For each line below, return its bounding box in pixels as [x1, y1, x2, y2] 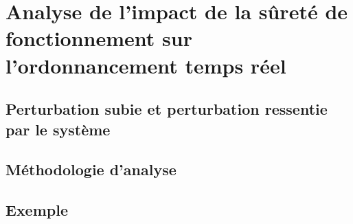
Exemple [5, 199, 68, 221]
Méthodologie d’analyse [5, 159, 176, 180]
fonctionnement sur [5, 24, 192, 52]
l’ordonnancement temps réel [5, 51, 286, 79]
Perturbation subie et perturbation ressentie [5, 98, 328, 120]
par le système [5, 118, 111, 139]
